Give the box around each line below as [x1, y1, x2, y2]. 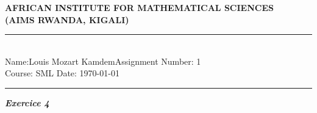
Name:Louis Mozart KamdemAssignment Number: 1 [5, 54, 201, 67]
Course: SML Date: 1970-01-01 [5, 67, 119, 79]
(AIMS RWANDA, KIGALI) [5, 13, 129, 26]
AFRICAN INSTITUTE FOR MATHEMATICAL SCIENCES [5, 1, 274, 13]
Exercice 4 [5, 96, 49, 109]
